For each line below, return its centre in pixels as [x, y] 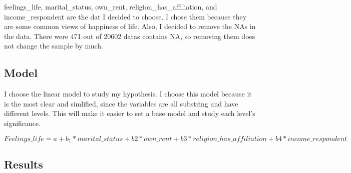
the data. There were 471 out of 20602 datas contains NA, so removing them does [130, 36]
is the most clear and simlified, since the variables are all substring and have [121, 103]
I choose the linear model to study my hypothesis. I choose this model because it [128, 94]
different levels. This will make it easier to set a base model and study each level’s [130, 113]
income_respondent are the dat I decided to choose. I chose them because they [125, 16]
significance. [23, 123]
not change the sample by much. [54, 46]
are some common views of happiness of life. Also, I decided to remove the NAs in [130, 26]
